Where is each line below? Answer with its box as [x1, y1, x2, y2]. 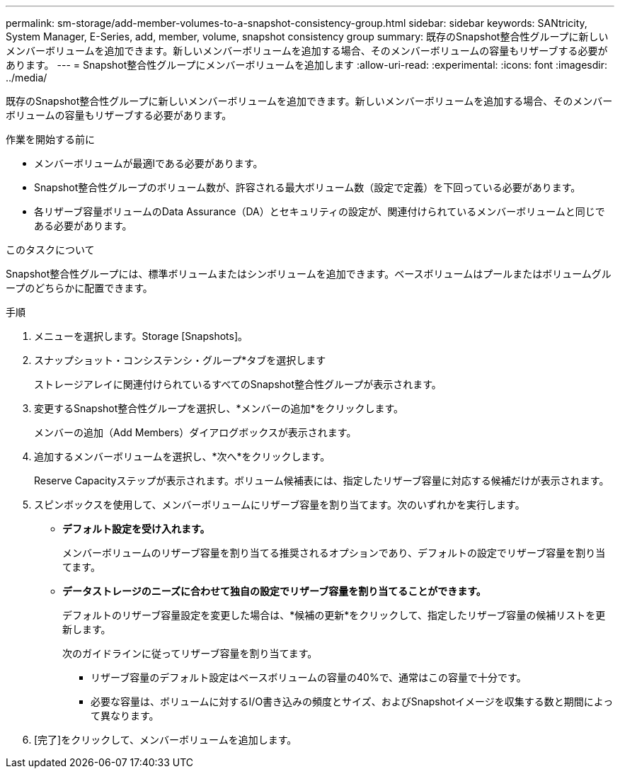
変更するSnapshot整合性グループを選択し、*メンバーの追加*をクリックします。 [34, 402, 404, 414]
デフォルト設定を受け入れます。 [62, 523, 210, 535]
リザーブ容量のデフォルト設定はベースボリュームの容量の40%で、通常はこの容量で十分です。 [91, 671, 527, 683]
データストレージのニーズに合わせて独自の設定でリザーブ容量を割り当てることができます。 [62, 585, 486, 597]
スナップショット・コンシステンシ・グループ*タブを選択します [34, 354, 326, 366]
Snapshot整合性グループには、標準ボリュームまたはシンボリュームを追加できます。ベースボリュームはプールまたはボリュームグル [6, 268, 612, 280]
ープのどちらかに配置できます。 [6, 282, 153, 294]
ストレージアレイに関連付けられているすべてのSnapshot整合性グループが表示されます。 [34, 378, 442, 390]
